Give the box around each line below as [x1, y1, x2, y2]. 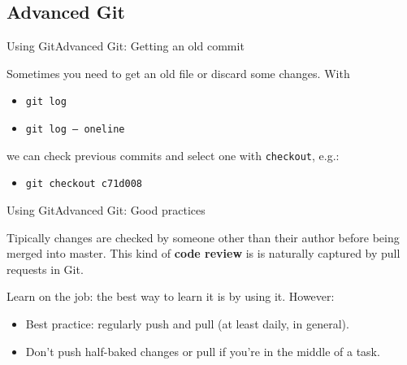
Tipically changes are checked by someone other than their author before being [6, 228, 400, 246]
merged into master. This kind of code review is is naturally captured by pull [6, 245, 401, 262]
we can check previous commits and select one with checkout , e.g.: [6, 146, 340, 163]
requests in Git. [6, 260, 84, 277]
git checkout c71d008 [25, 178, 142, 190]
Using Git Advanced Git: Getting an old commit [6, 37, 245, 54]
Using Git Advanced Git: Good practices [6, 202, 206, 219]
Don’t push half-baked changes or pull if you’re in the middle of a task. [25, 342, 380, 359]
